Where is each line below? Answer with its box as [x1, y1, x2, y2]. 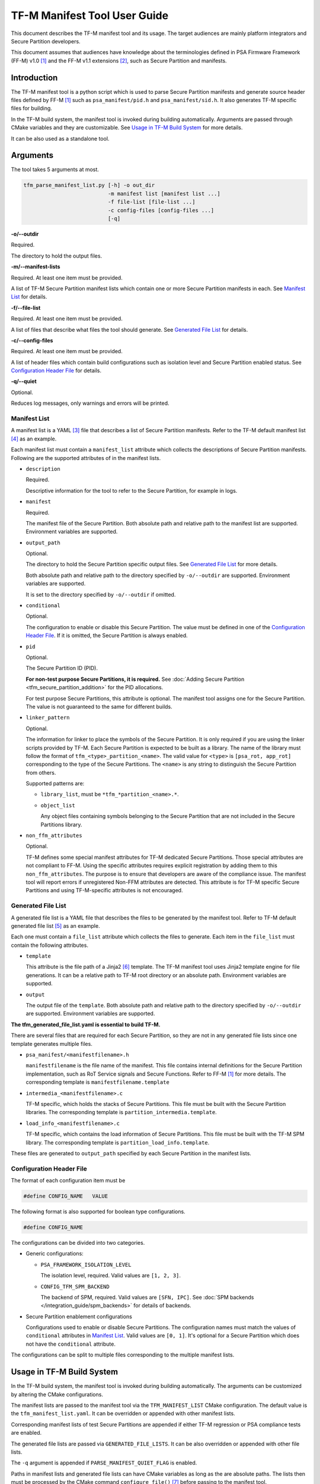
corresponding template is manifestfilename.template [25, 1079, 170, 1086]
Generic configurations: [25, 1250, 84, 1257]
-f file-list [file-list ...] [107, 199, 196, 205]
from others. [25, 769, 56, 776]
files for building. [11, 104, 53, 112]
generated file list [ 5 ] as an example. [11, 922, 100, 929]
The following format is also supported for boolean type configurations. [11, 1208, 186, 1215]
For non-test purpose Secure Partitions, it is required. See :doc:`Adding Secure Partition [25, 676, 245, 683]
